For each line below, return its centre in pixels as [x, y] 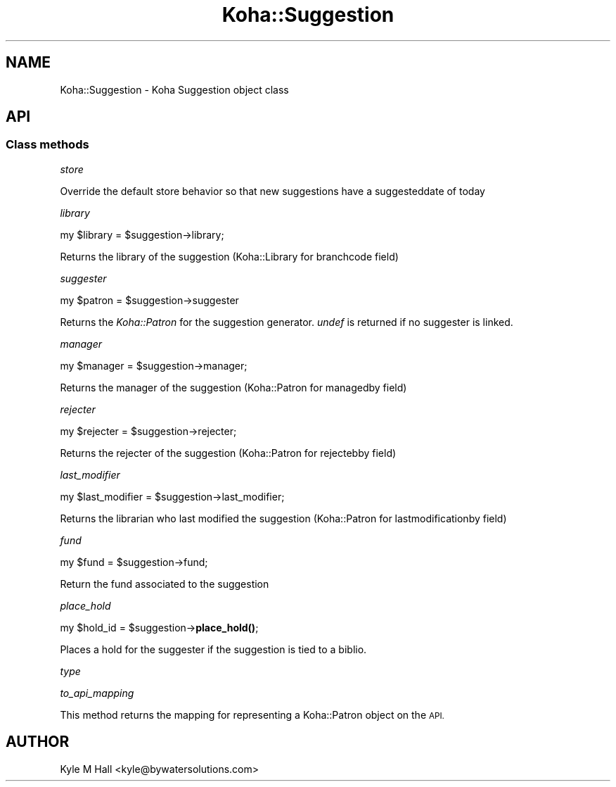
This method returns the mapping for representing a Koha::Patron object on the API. [252, 714]
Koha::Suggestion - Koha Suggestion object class [174, 89]
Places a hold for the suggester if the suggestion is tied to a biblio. [213, 649]
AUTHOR [38, 742]
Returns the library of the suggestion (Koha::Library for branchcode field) [229, 256]
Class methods [47, 145]
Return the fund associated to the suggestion [165, 584]
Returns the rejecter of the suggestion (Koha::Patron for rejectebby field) [228, 453]
